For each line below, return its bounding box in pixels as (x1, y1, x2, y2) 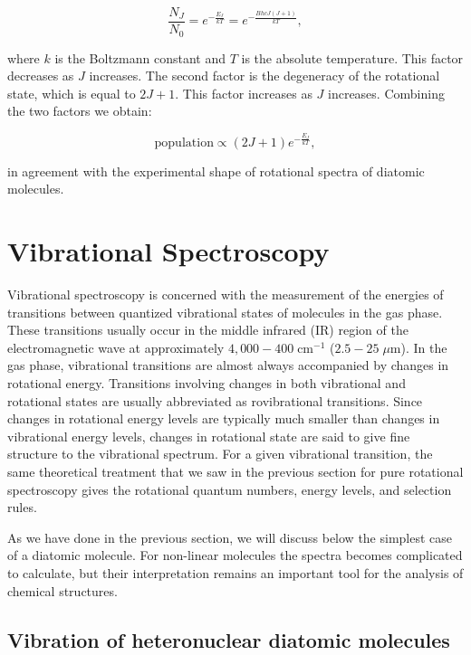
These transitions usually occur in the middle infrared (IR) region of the (7, 320, 409, 339)
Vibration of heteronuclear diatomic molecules (7, 625, 450, 653)
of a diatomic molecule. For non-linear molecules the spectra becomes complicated (7, 546, 463, 565)
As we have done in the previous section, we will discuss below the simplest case (7, 527, 453, 546)
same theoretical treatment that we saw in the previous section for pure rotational (7, 461, 464, 480)
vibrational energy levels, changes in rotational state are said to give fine (7, 426, 410, 445)
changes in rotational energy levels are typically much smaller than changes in (7, 409, 440, 428)
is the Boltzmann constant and (54, 48, 226, 67)
